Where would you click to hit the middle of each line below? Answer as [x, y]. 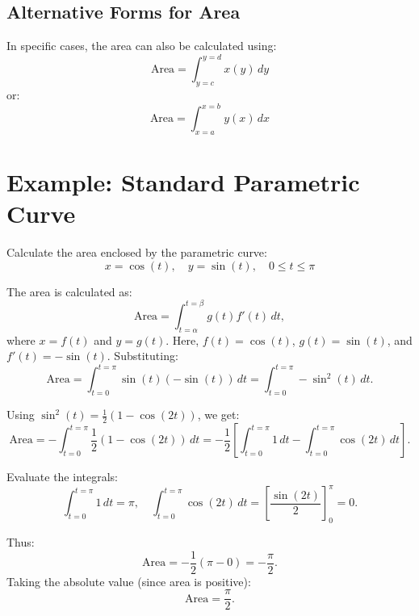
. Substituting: [142, 356]
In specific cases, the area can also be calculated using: [142, 46]
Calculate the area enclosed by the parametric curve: [137, 252]
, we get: [218, 415]
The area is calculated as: [69, 291]
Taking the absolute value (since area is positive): [129, 581]
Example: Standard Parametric [183, 182]
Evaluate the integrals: [62, 477]
